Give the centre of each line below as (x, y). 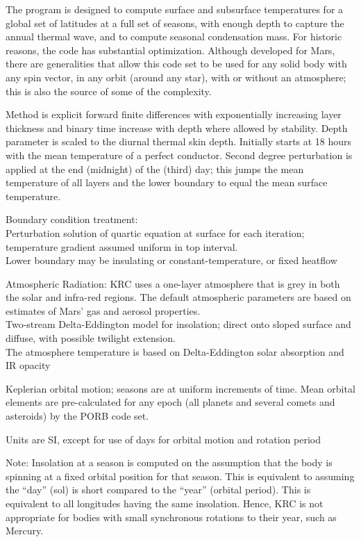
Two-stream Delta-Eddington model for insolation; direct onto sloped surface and (178, 324)
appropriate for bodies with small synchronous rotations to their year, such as (171, 517)
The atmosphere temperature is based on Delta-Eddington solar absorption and (175, 351)
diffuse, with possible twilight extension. (91, 338)
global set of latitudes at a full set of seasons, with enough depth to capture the (175, 23)
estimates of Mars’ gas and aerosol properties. (103, 310)
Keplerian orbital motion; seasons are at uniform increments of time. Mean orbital (180, 388)
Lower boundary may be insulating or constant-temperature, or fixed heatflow (171, 260)
